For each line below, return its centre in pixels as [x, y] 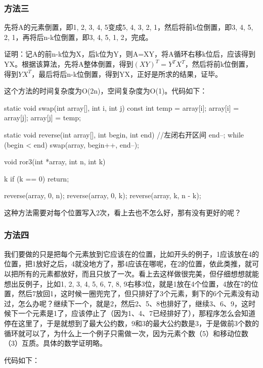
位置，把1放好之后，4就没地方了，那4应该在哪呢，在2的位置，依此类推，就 [128, 264]
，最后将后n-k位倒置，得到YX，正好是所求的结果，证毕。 [127, 74]
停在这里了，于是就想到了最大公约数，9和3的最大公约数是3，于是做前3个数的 [131, 323]
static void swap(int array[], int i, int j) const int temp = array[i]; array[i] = [122, 107]
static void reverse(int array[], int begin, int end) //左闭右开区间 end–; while [124, 134]
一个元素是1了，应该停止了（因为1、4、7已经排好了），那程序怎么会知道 [137, 313]
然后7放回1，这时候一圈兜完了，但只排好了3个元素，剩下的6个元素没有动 [138, 293]
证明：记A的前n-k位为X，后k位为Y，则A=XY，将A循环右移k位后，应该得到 [130, 54]
